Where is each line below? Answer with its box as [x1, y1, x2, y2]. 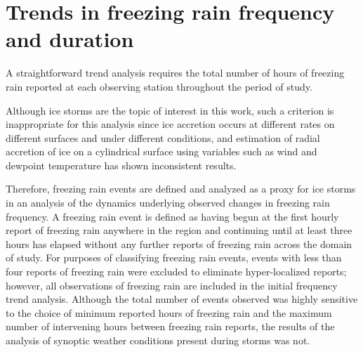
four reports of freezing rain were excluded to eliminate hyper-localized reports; [6, 264, 347, 279]
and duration [6, 25, 134, 53]
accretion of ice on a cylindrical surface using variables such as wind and [6, 144, 317, 159]
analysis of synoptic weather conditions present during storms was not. [6, 333, 310, 347]
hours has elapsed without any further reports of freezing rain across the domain [6, 236, 352, 251]
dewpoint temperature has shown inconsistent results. [6, 157, 237, 172]
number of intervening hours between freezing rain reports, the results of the [6, 319, 335, 334]
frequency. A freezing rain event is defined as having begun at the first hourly [6, 209, 339, 223]
